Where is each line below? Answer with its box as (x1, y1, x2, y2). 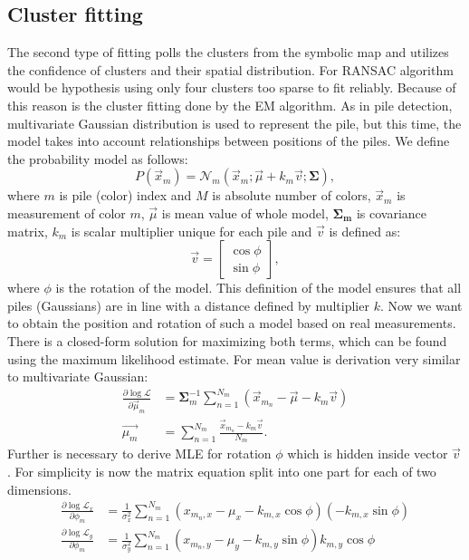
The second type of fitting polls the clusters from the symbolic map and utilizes (7, 43, 449, 62)
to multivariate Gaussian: (7, 367, 148, 386)
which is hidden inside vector (287, 444, 448, 463)
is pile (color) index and (59, 186, 192, 205)
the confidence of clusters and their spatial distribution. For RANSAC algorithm (7, 60, 454, 79)
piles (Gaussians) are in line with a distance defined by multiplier (7, 295, 369, 314)
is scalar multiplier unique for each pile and (71, 221, 312, 240)
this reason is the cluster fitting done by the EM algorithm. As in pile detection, (7, 95, 453, 114)
